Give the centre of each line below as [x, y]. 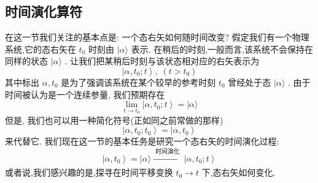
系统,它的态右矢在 [41, 49]
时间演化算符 [44, 11]
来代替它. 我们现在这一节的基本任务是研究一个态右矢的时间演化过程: [142, 141]
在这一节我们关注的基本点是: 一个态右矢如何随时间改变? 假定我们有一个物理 [157, 37]
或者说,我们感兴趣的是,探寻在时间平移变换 [89, 172]
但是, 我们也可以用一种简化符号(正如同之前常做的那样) [114, 120]
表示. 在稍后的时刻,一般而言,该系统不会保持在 [222, 49]
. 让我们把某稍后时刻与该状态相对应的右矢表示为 [162, 61]
